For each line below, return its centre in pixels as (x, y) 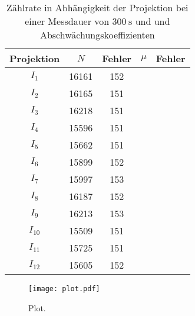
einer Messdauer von (67, 21)
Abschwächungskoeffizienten (97, 35)
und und (153, 21)
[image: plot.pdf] (64, 289)
